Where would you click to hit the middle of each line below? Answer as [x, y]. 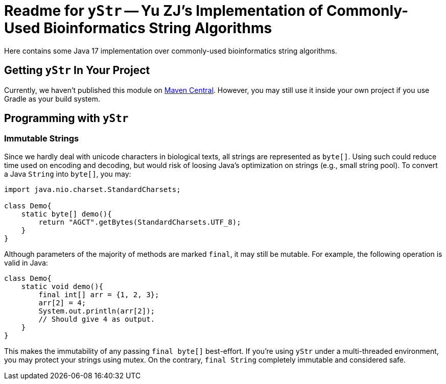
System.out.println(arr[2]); [97, 311]
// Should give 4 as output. [97, 319]
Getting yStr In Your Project [77, 70]
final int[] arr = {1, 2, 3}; [99, 294]
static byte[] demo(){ [66, 214]
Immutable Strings [42, 139]
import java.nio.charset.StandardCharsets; [92, 189]
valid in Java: [26, 262]
